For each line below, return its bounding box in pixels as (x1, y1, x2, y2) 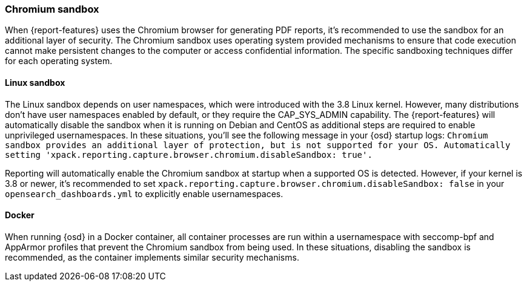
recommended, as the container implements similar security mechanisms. (5, 252, 299, 262)
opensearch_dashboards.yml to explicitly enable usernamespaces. (5, 188, 283, 199)
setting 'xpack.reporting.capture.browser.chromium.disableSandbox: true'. (5, 149, 373, 160)
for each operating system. (5, 56, 113, 67)
